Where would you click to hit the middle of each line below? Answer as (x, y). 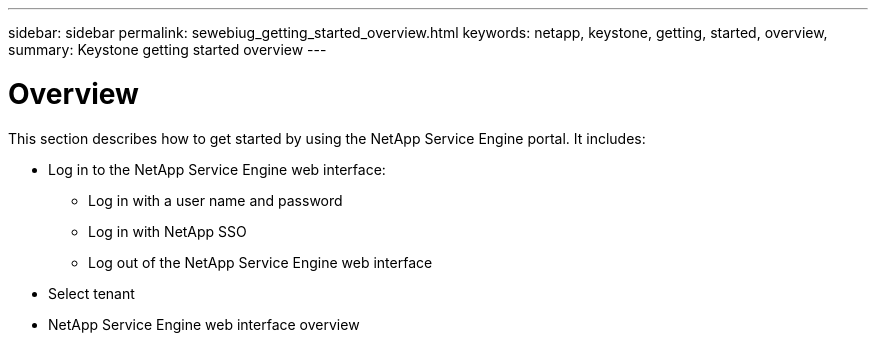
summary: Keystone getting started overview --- (167, 49)
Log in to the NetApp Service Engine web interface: (217, 169)
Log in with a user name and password (215, 200)
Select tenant (91, 293)
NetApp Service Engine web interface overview (204, 324)
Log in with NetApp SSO (167, 231)
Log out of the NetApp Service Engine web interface (260, 262)
